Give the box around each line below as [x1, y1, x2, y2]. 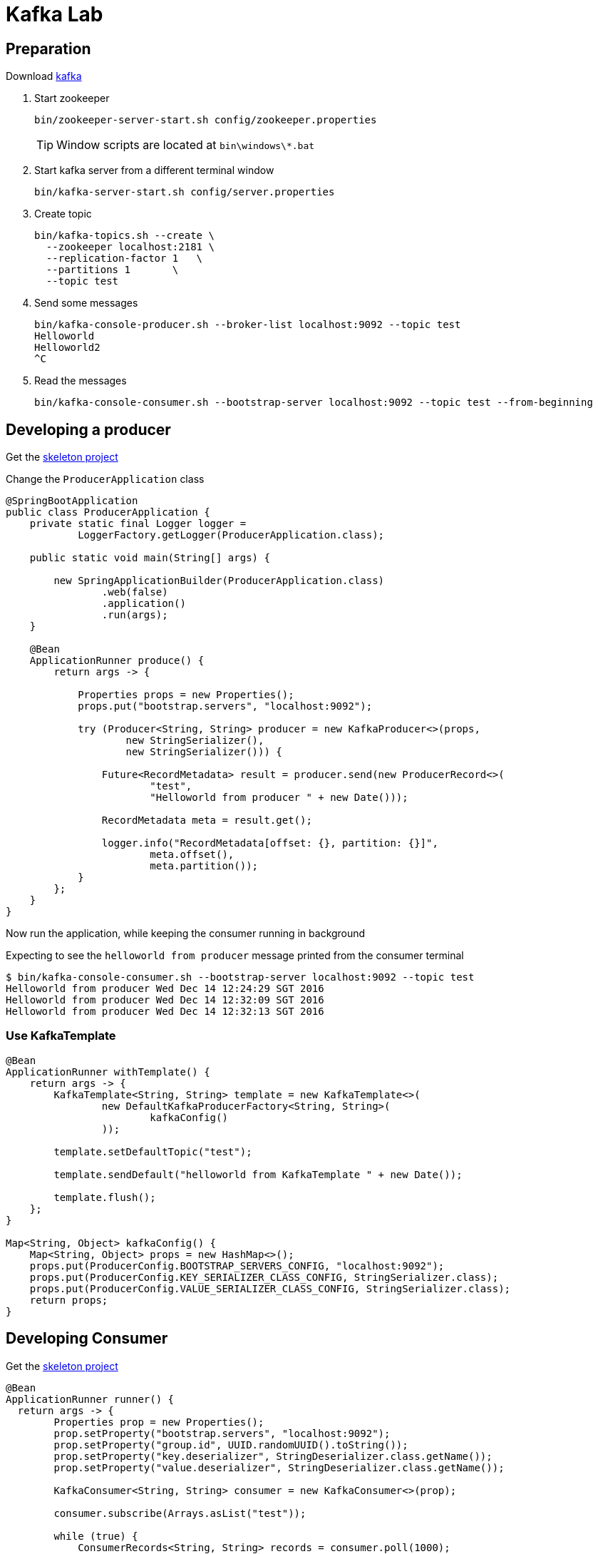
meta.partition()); [150, 860, 259, 872]
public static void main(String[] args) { [29, 552, 270, 564]
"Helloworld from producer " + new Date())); [150, 792, 408, 804]
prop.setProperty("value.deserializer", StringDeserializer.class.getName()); [53, 1461, 505, 1473]
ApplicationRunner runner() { [6, 1393, 175, 1405]
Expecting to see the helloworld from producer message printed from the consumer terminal [6, 949, 464, 962]
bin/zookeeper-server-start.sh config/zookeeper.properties [34, 114, 377, 126]
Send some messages [34, 297, 138, 310]
